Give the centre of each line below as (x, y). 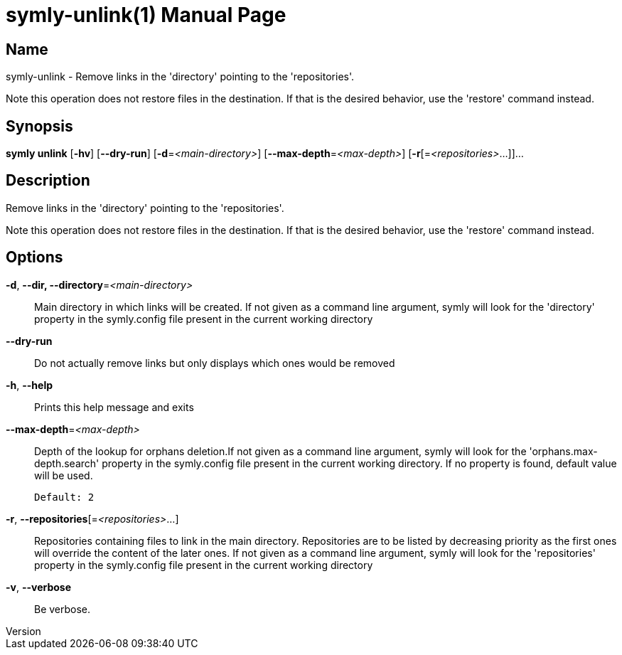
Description (48, 181)
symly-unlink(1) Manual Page (146, 15)
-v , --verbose (39, 587)
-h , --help (30, 385)
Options (34, 257)
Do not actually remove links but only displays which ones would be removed (215, 363)
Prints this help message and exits (114, 407)
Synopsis (39, 126)
